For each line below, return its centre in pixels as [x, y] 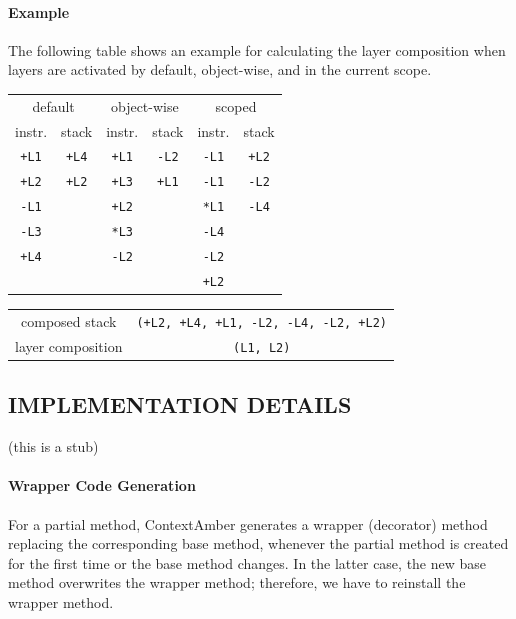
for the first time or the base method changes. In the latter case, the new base [247, 562]
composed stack [69, 320]
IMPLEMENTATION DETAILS [180, 404]
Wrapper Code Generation [102, 485]
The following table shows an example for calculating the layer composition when [257, 49]
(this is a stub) [53, 446]
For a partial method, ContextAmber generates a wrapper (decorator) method [248, 523]
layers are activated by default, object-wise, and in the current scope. [220, 69]
